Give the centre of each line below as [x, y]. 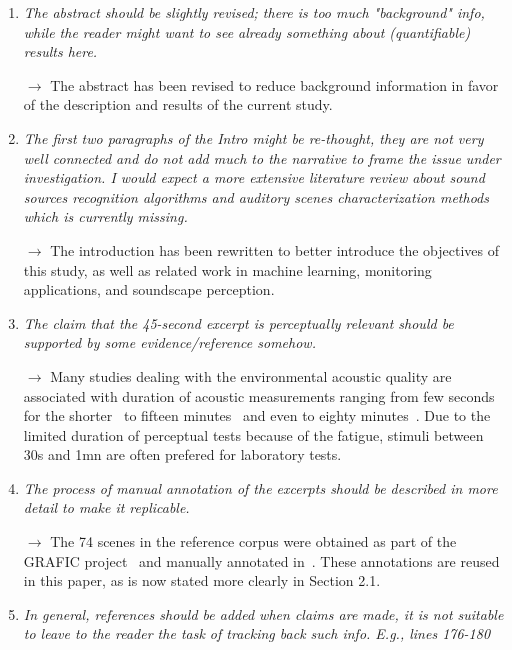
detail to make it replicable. [106, 507]
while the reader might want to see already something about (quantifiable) [247, 31]
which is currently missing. [105, 216]
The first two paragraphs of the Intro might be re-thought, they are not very [253, 137]
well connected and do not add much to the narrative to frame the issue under [262, 157]
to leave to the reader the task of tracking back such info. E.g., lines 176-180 [257, 633]
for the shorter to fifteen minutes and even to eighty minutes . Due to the [257, 415]
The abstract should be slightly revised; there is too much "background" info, [254, 12]
